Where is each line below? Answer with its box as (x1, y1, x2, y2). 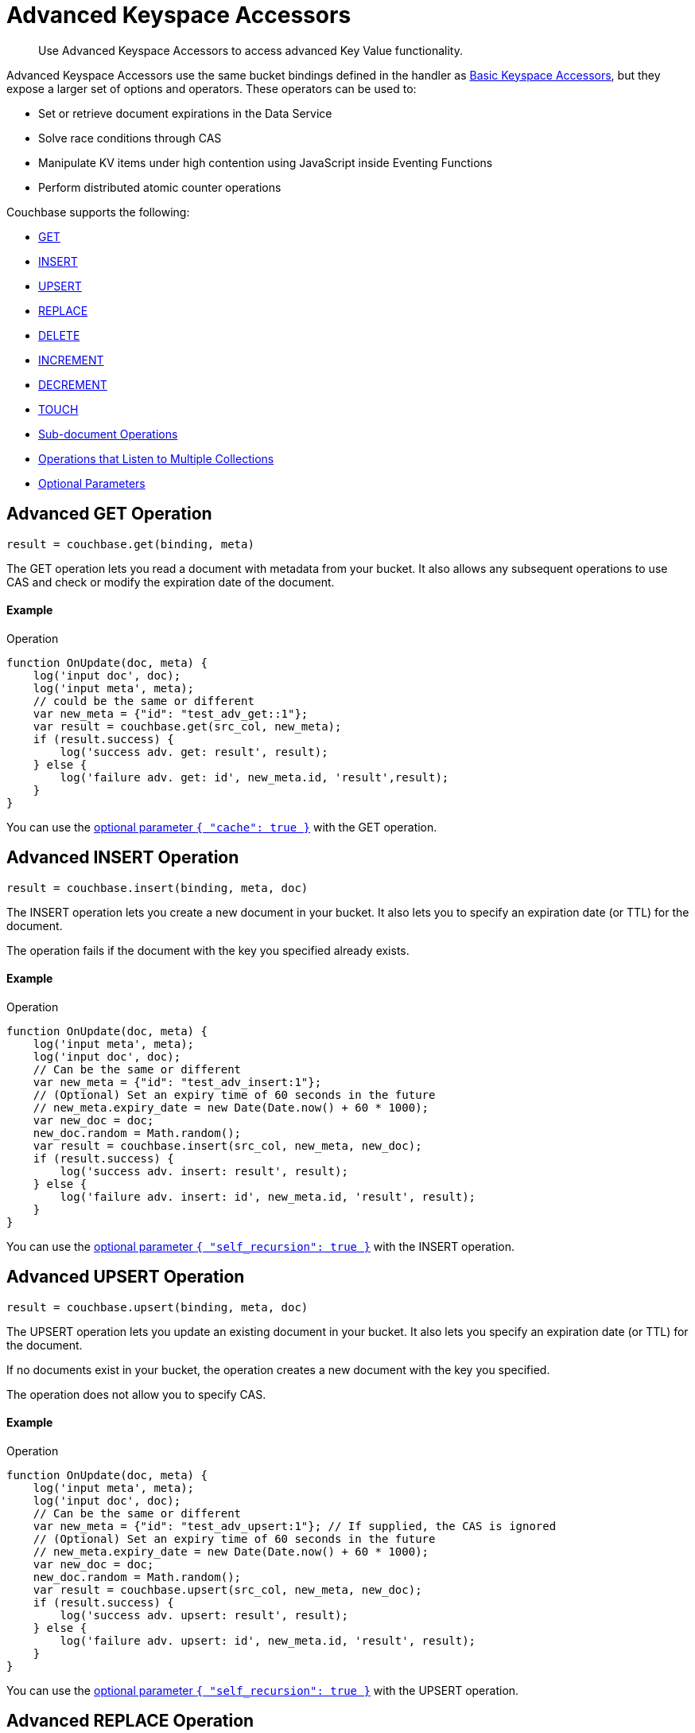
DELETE (38, 328, 80, 342)
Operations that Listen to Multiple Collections (38, 451, 274, 465)
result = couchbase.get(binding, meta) (6, 537, 254, 551)
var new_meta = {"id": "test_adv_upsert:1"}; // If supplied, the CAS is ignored (33, 1519, 557, 1532)
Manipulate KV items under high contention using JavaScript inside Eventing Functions (38, 155, 493, 169)
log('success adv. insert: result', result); (60, 1164, 348, 1178)
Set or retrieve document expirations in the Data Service (38, 106, 332, 120)
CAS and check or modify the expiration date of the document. (6, 574, 335, 589)
